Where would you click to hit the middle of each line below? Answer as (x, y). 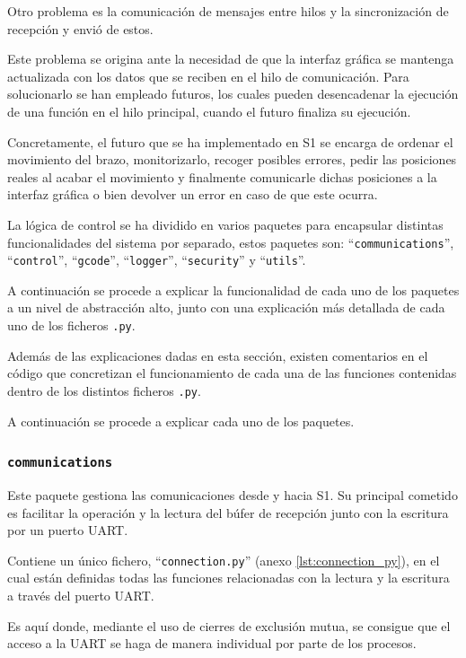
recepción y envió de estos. (80, 28)
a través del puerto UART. (81, 595)
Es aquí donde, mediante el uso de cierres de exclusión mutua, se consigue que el (229, 625)
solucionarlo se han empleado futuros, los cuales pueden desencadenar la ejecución (233, 94)
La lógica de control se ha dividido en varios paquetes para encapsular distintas (225, 224)
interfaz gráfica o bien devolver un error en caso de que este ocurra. (193, 194)
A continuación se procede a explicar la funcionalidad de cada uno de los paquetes (233, 290)
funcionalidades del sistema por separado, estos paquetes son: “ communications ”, (231, 242)
